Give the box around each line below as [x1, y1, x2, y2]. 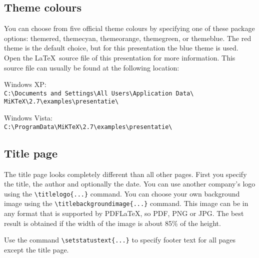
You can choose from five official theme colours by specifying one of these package [4, 23, 255, 33]
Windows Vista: [4, 112, 52, 123]
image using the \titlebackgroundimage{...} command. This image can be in [4, 198, 248, 208]
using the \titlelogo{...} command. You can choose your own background [4, 188, 240, 198]
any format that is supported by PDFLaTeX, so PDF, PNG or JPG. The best [4, 208, 244, 218]
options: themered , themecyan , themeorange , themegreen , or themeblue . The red [4, 32, 251, 43]
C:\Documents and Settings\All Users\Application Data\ [4, 89, 194, 97]
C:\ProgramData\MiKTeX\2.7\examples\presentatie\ [4, 123, 172, 130]
